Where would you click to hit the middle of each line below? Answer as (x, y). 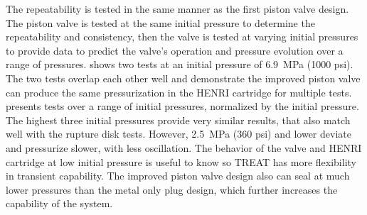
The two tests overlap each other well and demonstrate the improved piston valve (183, 78)
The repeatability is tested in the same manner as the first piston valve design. (177, 9)
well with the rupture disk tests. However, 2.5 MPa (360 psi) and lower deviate (179, 134)
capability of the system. (59, 203)
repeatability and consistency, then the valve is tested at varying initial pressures (182, 37)
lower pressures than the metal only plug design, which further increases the (172, 189)
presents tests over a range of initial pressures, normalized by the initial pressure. (182, 106)
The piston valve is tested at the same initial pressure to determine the (160, 22)
